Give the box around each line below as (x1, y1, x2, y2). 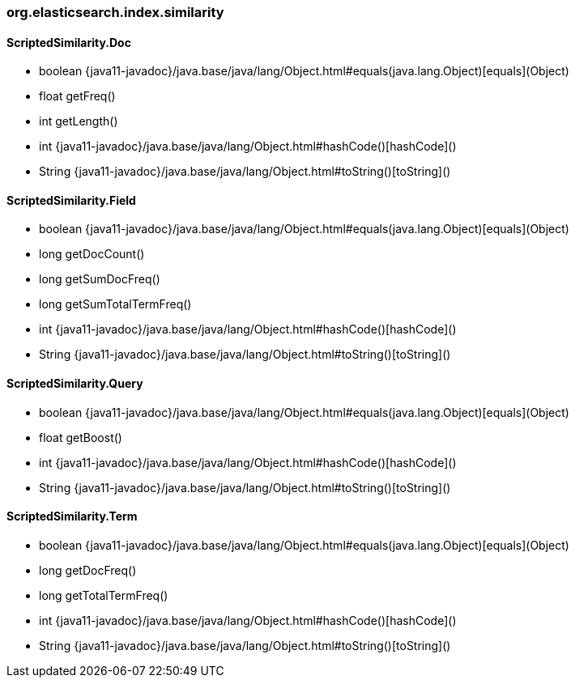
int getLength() (39, 114, 118, 129)
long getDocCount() (39, 247, 145, 261)
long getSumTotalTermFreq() (39, 297, 192, 312)
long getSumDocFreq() (39, 272, 160, 287)
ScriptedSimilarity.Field (6, 193, 136, 207)
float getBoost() (39, 430, 122, 444)
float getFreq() (39, 89, 116, 104)
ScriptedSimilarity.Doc (6, 35, 131, 49)
